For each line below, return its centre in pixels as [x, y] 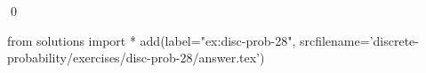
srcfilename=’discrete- [359, 40]
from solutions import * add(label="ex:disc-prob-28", [152, 40]
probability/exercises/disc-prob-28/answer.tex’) [136, 58]
